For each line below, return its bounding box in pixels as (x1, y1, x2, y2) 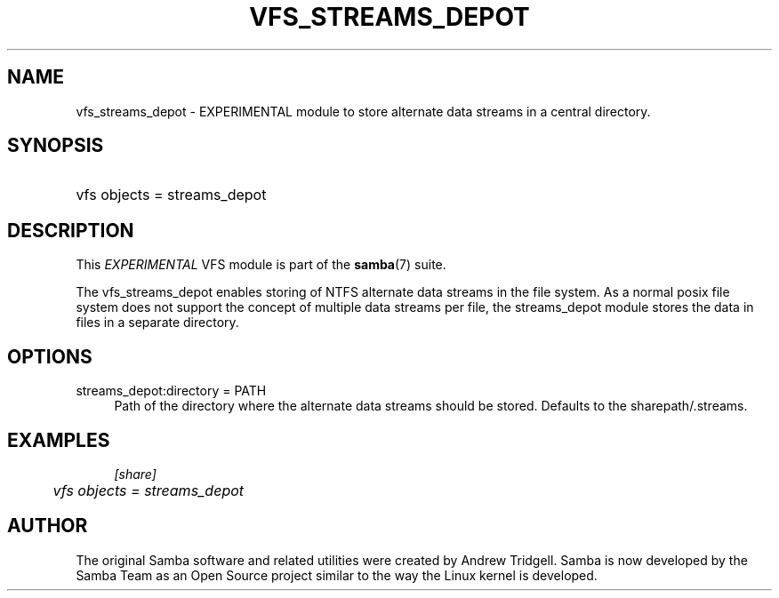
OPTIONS (7, 345, 92, 368)
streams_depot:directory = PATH (76, 383, 267, 399)
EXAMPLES (7, 428, 110, 451)
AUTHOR (7, 514, 88, 538)
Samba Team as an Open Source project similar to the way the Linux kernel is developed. (76, 567, 598, 583)
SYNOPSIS (7, 134, 104, 157)
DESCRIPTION (7, 219, 134, 242)
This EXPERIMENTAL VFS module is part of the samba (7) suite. (76, 257, 446, 273)
